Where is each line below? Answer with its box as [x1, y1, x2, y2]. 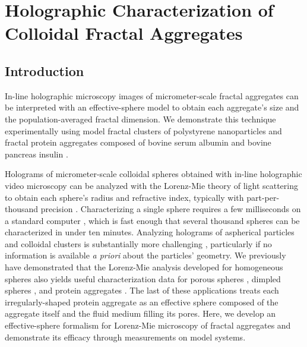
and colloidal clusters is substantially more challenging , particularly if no [5, 237, 272, 250]
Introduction [5, 61, 84, 80]
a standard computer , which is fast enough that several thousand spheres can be [5, 214, 300, 226]
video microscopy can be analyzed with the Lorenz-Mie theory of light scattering [5, 179, 298, 191]
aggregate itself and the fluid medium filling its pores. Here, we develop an [5, 307, 276, 320]
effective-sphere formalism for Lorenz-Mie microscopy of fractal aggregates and [5, 319, 291, 332]
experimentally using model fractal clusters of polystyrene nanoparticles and [5, 124, 282, 137]
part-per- [246, 191, 280, 203]
